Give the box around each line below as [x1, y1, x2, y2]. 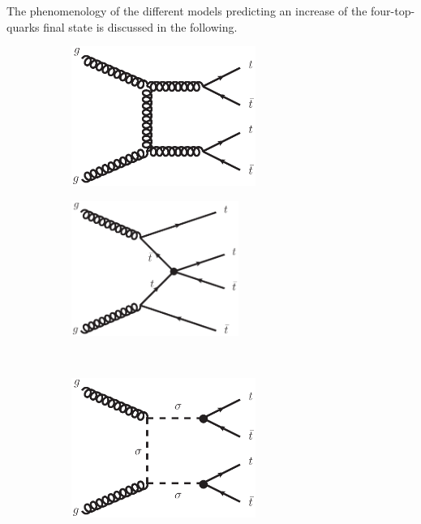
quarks [6, 18, 40, 35]
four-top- [371, 2, 415, 19]
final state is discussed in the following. [43, 18, 238, 35]
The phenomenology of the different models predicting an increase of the [6, 2, 367, 19]
